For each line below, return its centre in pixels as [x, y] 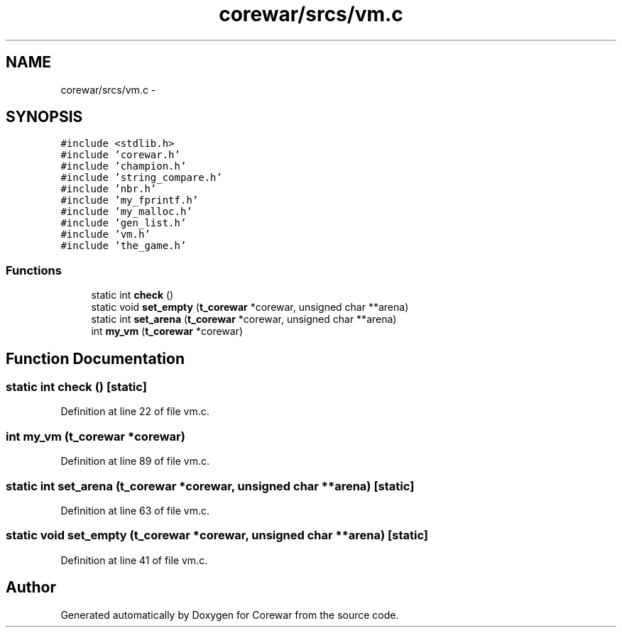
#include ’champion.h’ [124, 166]
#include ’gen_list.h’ [124, 223]
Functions [34, 270]
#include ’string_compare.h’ [141, 178]
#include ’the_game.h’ [124, 246]
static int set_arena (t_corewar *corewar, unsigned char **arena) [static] [210, 486]
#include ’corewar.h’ [120, 155]
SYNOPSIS [44, 117]
